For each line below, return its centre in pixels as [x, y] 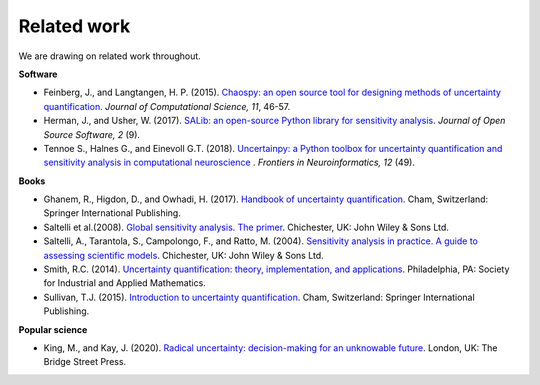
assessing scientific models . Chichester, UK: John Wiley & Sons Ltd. [183, 255]
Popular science [53, 329]
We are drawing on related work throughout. [110, 56]
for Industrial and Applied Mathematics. [125, 283]
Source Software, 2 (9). [91, 134]
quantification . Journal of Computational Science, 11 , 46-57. [167, 106]
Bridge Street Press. [85, 362]
